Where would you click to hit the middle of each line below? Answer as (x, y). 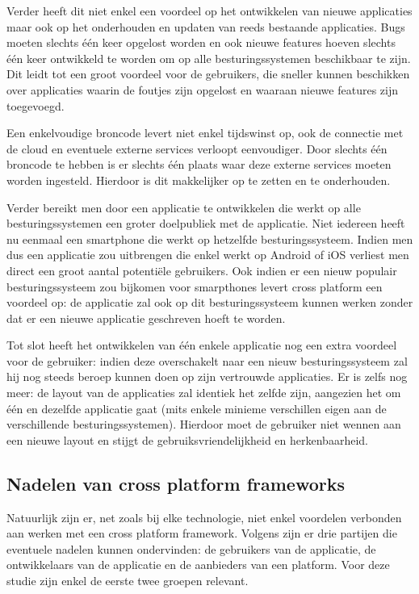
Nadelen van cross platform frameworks (176, 483)
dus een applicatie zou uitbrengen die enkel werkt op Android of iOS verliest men (208, 255)
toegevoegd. (36, 105)
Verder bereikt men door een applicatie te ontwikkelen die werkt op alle (184, 207)
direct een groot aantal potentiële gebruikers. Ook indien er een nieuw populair (202, 270)
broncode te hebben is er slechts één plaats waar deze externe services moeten (199, 164)
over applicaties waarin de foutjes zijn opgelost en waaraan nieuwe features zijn (202, 89)
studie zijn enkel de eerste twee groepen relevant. (128, 581)
